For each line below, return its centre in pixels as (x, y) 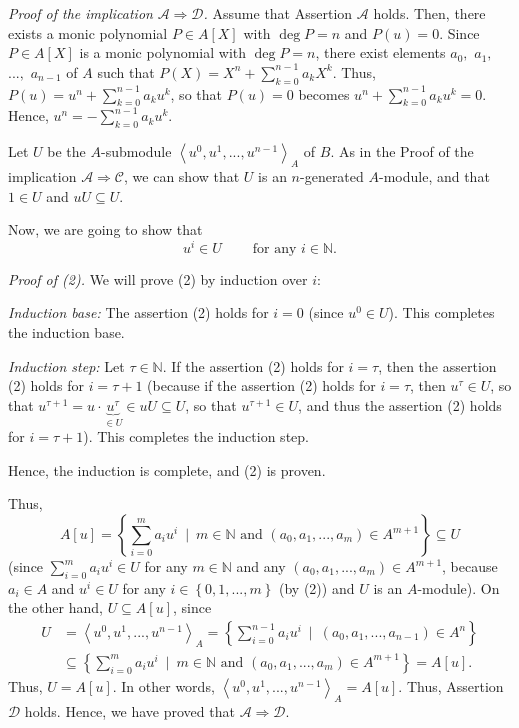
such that (126, 71)
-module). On (458, 587)
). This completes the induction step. (196, 436)
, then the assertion (437, 365)
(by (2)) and (317, 587)
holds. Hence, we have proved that (129, 710)
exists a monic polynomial (88, 32)
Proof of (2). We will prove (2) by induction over (158, 278)
